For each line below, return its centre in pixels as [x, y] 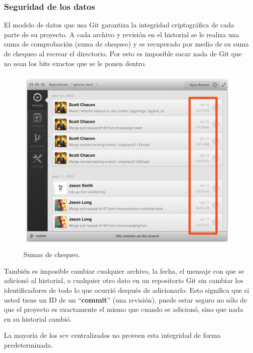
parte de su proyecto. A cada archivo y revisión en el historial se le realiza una [122, 34]
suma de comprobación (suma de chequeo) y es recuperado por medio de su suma [126, 44]
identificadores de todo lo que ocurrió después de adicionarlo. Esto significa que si [126, 290]
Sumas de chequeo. [52, 254]
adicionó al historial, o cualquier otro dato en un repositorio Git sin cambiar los [124, 280]
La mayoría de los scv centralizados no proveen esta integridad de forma [112, 335]
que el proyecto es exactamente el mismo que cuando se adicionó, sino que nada [124, 309]
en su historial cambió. [38, 318]
